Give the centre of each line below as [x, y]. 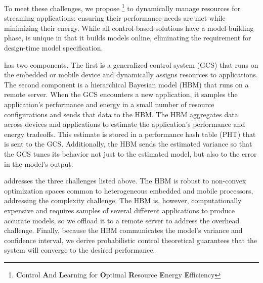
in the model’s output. [39, 163]
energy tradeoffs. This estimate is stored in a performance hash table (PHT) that [130, 134]
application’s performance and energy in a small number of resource [109, 104]
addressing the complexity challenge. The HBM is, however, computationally [123, 200]
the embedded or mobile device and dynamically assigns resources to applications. [131, 75]
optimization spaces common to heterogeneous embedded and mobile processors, [129, 190]
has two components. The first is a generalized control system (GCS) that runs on [131, 64]
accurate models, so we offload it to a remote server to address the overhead [122, 220]
